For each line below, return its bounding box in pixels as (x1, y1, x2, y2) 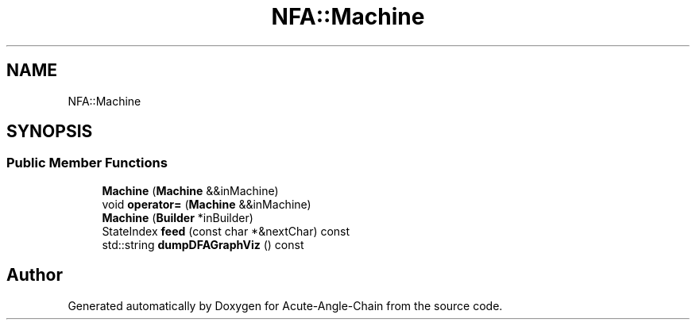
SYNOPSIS (6, 121, 93, 142)
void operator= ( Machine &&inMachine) (102, 197, 311, 211)
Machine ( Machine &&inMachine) (102, 183, 279, 198)
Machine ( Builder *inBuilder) (102, 210, 253, 224)
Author (6, 265, 63, 286)
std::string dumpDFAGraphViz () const (102, 237, 304, 251)
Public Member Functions (6, 155, 168, 171)
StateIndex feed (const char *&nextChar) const (102, 224, 350, 238)
